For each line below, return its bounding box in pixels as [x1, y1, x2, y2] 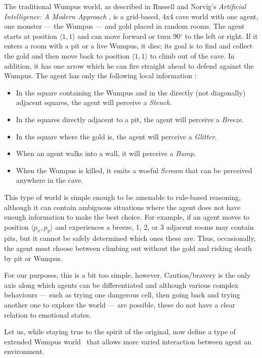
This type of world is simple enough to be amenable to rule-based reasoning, [4, 191, 241, 202]
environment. [4, 346, 45, 356]
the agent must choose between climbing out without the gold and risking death [4, 243, 252, 253]
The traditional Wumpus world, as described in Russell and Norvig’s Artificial [4, 1, 246, 11]
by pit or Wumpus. [4, 252, 63, 263]
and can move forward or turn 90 [77, 30, 181, 41]
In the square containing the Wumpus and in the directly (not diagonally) [16, 87, 246, 97]
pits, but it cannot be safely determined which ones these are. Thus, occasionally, [4, 233, 256, 243]
